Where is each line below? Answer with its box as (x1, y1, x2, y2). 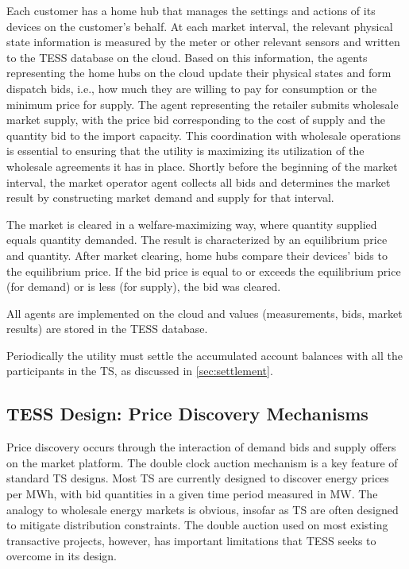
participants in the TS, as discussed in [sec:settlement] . (6, 362, 273, 379)
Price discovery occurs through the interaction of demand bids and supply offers (6, 439, 396, 455)
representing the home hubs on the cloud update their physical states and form (6, 64, 392, 81)
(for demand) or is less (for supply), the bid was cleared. (6, 278, 281, 295)
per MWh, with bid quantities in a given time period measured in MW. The (6, 486, 378, 502)
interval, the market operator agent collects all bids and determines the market (6, 173, 391, 190)
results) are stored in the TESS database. (6, 320, 208, 337)
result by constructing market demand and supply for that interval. (6, 189, 334, 206)
